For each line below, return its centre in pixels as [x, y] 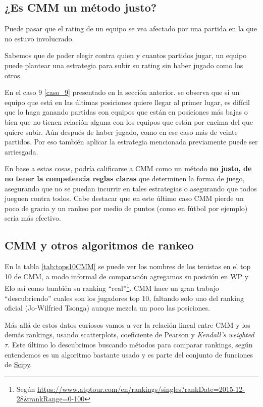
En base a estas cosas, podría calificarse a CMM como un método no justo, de [128, 168]
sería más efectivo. [33, 218]
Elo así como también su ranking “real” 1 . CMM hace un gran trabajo [112, 287]
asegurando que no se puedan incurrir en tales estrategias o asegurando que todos [131, 188]
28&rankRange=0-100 [50, 399]
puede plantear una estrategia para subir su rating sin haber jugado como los [124, 65]
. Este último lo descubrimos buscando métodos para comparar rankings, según [130, 344]
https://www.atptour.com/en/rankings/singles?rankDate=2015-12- [141, 389]
